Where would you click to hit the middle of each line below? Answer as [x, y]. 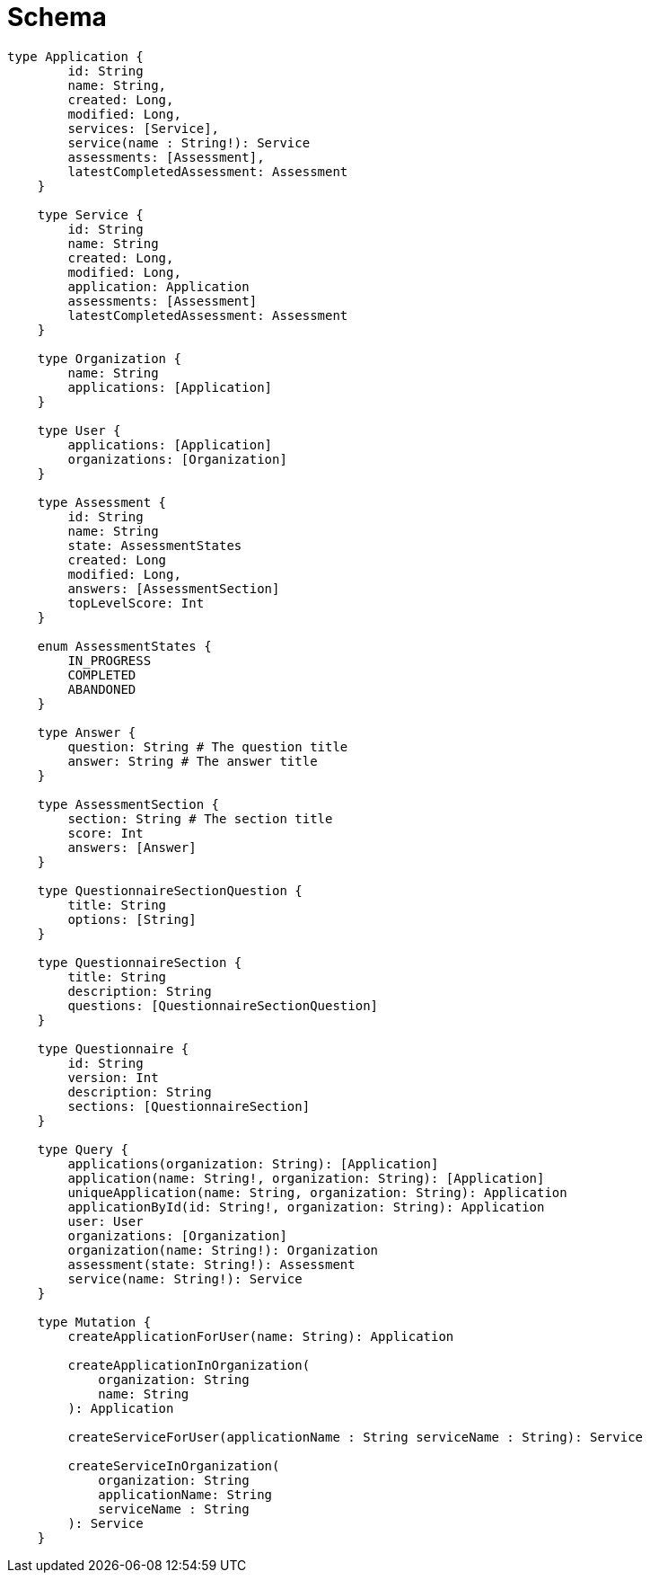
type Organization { [109, 358]
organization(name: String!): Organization [223, 1250]
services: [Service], [144, 128]
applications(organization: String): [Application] [253, 1163]
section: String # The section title [200, 818]
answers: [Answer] [132, 847]
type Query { [83, 1149]
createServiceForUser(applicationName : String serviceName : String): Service [356, 1437]
